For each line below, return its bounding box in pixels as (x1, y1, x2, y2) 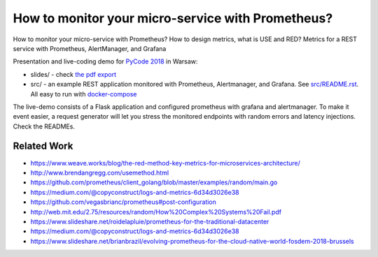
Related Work (13, 140, 73, 152)
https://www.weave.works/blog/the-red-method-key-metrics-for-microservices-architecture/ (30, 159, 301, 167)
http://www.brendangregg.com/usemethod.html (30, 168, 169, 177)
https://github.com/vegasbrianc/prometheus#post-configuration (30, 198, 217, 206)
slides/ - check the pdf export (30, 70, 117, 78)
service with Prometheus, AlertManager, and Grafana (13, 44, 167, 52)
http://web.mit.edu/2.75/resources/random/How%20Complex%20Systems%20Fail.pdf (30, 207, 282, 216)
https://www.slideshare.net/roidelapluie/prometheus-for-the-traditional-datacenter (30, 217, 269, 226)
